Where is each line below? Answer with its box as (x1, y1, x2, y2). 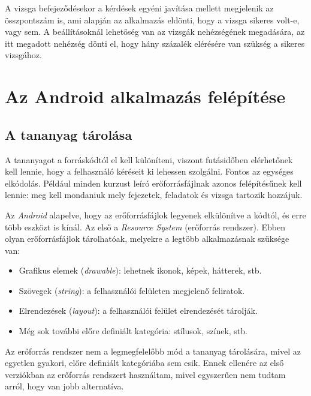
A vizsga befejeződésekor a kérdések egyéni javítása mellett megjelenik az (5, 2, 274, 14)
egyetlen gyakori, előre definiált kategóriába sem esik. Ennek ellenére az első (5, 356, 284, 369)
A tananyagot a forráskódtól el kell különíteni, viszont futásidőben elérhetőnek (5, 153, 293, 166)
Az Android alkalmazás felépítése (5, 84, 286, 109)
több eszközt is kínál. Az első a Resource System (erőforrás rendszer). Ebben (5, 220, 285, 233)
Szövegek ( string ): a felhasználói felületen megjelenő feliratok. (19, 284, 245, 296)
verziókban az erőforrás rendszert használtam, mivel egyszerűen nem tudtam (5, 368, 286, 380)
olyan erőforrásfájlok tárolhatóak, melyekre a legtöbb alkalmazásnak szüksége (5, 232, 289, 245)
